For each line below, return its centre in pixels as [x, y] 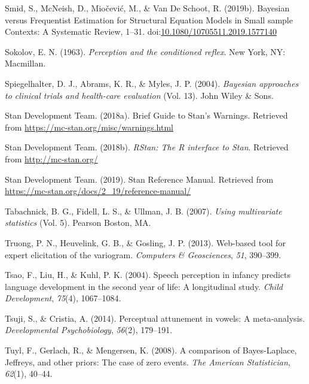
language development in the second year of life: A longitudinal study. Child [144, 286]
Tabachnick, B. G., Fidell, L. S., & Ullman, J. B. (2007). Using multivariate [143, 211]
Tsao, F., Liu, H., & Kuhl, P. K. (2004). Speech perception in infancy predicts [148, 275]
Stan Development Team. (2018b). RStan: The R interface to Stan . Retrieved [147, 147]
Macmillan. [25, 63]
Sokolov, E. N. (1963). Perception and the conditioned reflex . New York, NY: [145, 51]
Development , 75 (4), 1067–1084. [63, 298]
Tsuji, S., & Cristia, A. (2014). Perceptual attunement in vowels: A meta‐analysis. [155, 318]
